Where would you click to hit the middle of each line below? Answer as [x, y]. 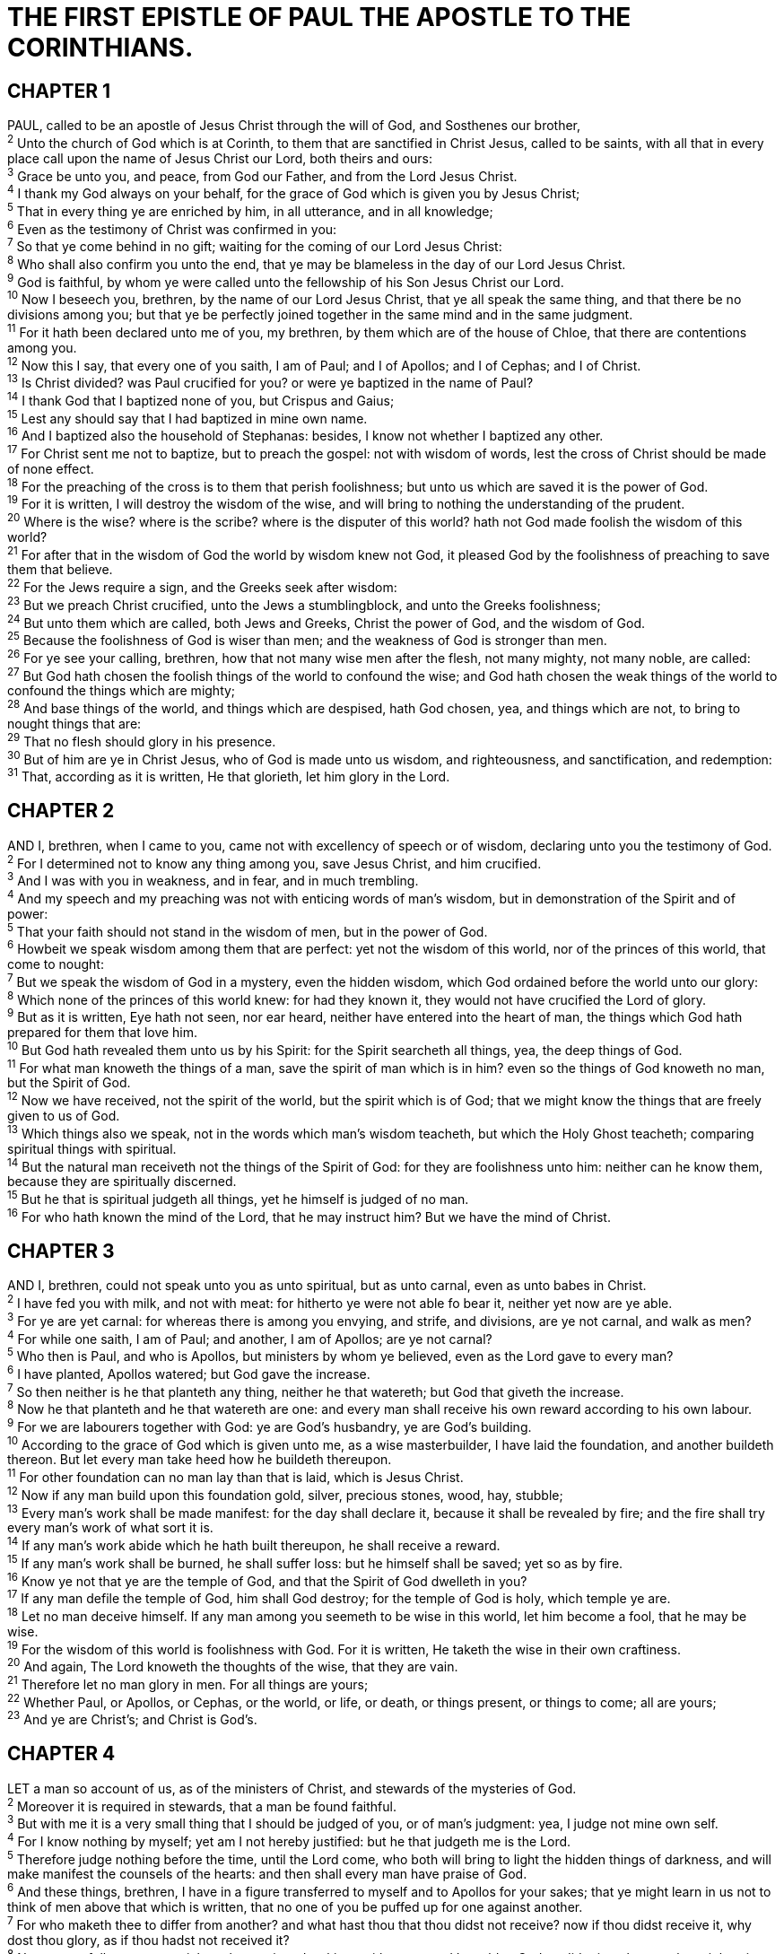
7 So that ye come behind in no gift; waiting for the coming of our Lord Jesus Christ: [255, 245]
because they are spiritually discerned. [122, 1182]
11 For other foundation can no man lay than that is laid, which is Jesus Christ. [235, 1476]
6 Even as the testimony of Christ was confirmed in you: [172, 227]
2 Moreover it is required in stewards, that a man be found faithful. [202, 1805]
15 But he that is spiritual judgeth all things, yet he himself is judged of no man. [238, 1198]
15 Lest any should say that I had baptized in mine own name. [187, 417]
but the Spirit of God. [69, 1083]
